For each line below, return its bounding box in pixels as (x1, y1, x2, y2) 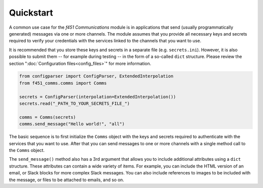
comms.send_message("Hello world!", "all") (19, 121, 125, 127)
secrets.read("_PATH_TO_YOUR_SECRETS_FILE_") (19, 101, 130, 107)
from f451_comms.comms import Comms (19, 80, 107, 86)
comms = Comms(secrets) (19, 114, 76, 120)
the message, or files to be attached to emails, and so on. (9, 177, 124, 183)
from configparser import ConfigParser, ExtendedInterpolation (19, 74, 174, 79)
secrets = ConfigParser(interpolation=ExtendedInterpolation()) (19, 94, 176, 99)
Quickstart (9, 7, 54, 18)
